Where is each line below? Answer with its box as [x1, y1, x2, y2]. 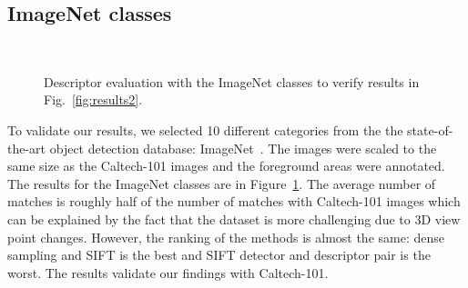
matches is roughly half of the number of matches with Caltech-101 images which [7, 192, 461, 211]
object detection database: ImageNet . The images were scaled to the [49, 138, 437, 157]
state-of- [407, 120, 453, 139]
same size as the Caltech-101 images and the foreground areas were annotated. [7, 156, 445, 175]
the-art [7, 138, 46, 157]
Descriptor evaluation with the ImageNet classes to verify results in [44, 72, 420, 91]
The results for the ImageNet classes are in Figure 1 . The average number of [7, 174, 436, 193]
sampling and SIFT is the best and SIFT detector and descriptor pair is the [7, 245, 431, 264]
